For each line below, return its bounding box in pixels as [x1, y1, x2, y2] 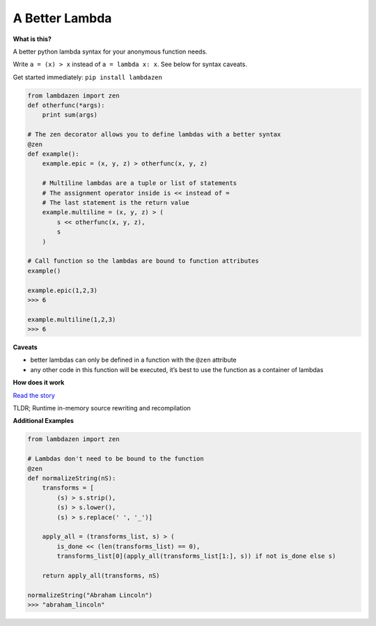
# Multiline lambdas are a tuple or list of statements [42, 179, 237, 187]
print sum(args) [42, 111, 97, 119]
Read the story [13, 391, 56, 399]
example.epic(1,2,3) [27, 286, 97, 294]
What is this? [13, 35, 52, 43]
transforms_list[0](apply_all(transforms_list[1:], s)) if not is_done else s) [56, 552, 336, 560]
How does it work [13, 378, 65, 387]
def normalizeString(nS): [27, 474, 116, 482]
